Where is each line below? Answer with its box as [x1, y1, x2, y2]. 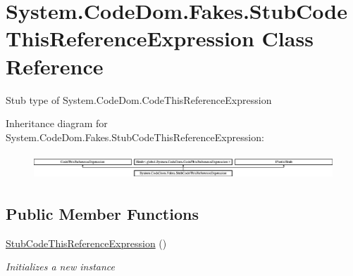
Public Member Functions [6, 202, 199, 224]
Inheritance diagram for [6, 116, 108, 131]
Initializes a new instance [6, 259, 115, 274]
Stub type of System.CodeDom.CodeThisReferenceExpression [6, 92, 272, 107]
